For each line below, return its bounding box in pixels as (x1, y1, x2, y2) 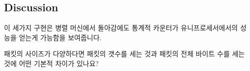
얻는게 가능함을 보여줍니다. (19, 32, 102, 42)
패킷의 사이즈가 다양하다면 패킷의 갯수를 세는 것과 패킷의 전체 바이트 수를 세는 (4, 48, 245, 59)
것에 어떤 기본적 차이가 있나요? (4, 58, 99, 68)
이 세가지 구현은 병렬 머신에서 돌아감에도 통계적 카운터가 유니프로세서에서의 (4, 23, 238, 33)
